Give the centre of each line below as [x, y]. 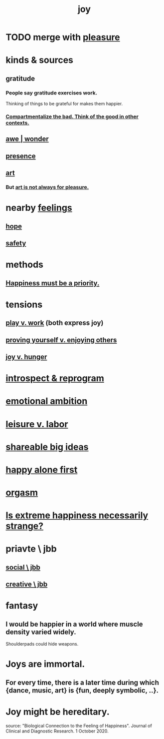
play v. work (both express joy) [55, 323]
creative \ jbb [27, 584]
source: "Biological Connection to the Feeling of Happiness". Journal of [79, 726]
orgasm [22, 493]
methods [25, 265]
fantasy [22, 606]
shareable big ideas [47, 447]
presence [21, 156]
